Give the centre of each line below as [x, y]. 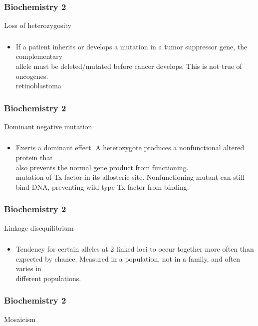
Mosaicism [20, 319]
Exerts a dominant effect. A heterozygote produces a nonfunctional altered [130, 148]
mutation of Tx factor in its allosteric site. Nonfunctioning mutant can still [130, 177]
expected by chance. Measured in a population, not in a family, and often [128, 258]
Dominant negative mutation [48, 126]
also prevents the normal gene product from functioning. [102, 167]
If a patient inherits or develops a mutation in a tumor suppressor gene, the [131, 46]
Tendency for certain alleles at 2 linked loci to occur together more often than [135, 249]
